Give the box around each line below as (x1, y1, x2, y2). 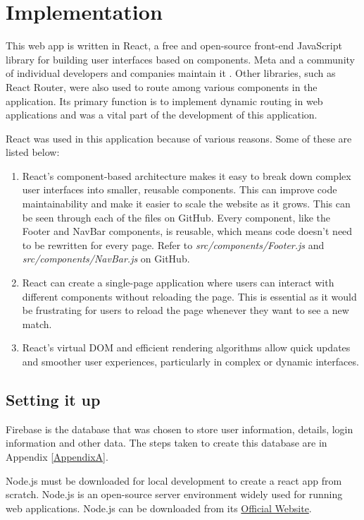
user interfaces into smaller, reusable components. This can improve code (22, 182, 337, 197)
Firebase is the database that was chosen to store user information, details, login (6, 421, 353, 436)
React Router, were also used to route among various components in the (6, 79, 318, 94)
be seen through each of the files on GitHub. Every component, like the (22, 210, 331, 224)
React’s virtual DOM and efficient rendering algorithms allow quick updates (22, 340, 351, 355)
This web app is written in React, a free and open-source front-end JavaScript (6, 38, 342, 53)
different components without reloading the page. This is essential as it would (22, 289, 357, 303)
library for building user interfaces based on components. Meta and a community (6, 52, 355, 66)
